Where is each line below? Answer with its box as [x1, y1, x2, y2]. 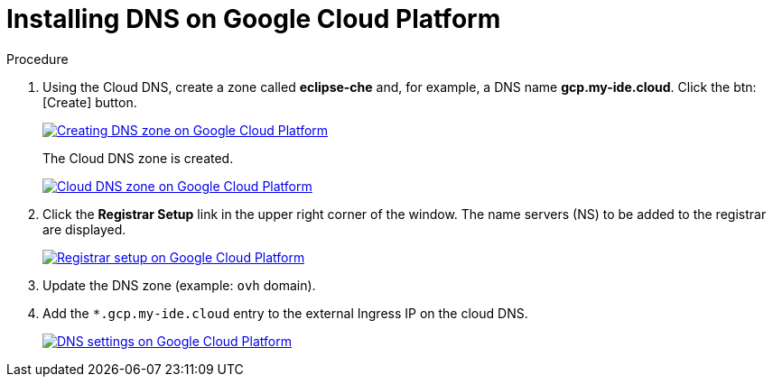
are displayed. [42, 221, 126, 237]
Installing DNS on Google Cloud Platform [6, 4, 501, 34]
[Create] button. [42, 94, 137, 110]
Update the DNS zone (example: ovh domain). [42, 277, 316, 293]
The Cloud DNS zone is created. [42, 150, 234, 166]
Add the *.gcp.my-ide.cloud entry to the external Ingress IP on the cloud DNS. [42, 305, 528, 321]
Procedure [6, 50, 69, 67]
